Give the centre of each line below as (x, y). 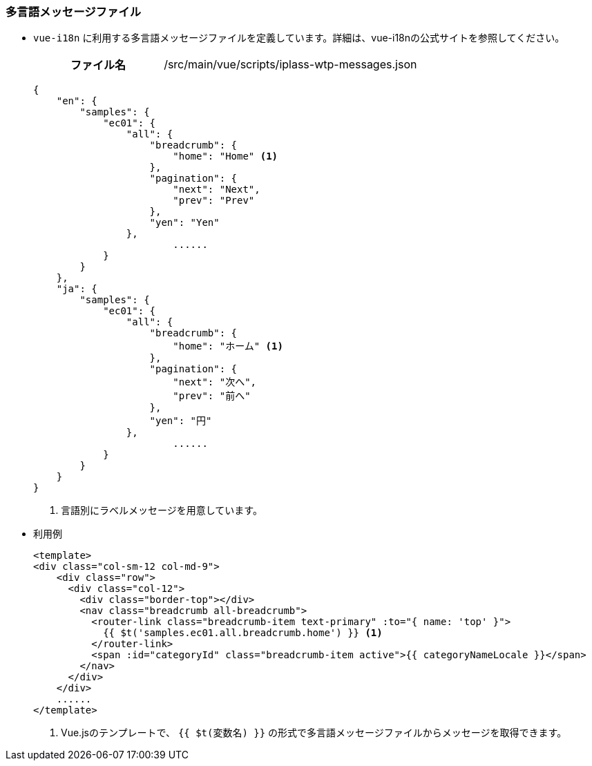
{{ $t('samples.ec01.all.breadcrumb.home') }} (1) (243, 633)
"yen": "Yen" (184, 223)
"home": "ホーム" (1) (228, 346)
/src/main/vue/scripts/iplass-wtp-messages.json (290, 65)
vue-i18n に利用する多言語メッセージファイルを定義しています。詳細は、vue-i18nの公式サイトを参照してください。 (299, 38)
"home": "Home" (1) (226, 156)
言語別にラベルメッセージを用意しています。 (162, 510)
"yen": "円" (181, 421)
